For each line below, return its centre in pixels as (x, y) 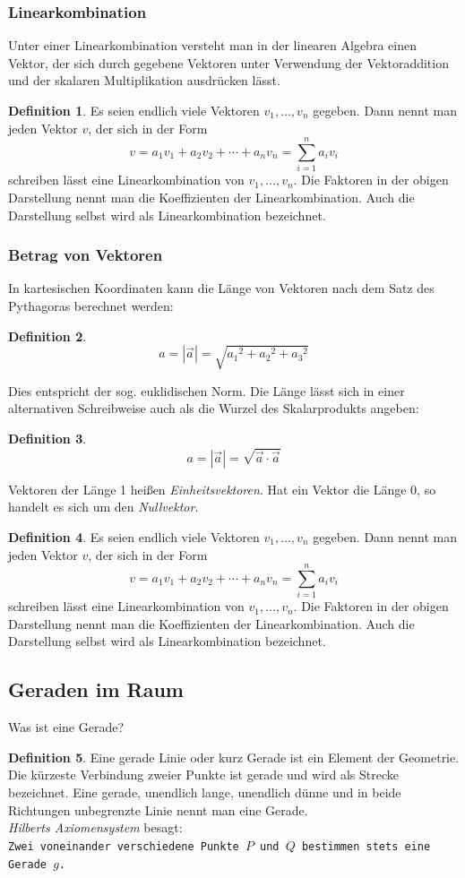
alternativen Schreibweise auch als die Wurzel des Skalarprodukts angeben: (214, 408)
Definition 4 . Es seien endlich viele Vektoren (134, 536)
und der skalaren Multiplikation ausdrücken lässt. (144, 80)
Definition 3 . (47, 438)
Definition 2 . (47, 336)
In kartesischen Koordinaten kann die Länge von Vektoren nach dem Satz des (221, 288)
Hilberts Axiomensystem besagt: (95, 827)
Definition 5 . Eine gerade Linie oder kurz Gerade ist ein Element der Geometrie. (234, 757)
